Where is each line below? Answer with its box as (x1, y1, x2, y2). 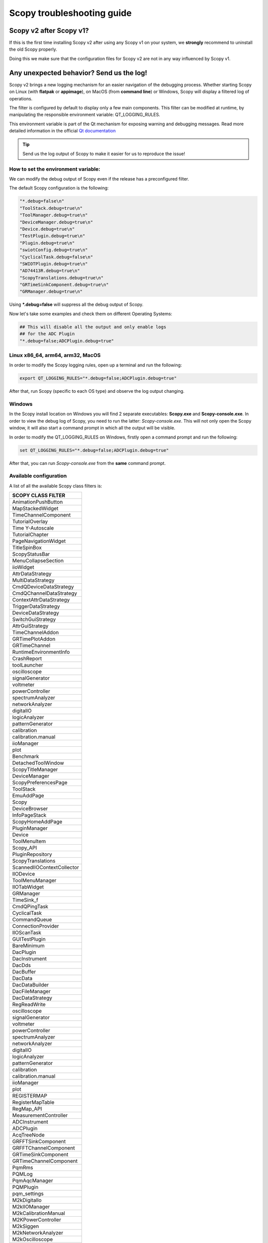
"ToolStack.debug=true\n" (19, 205, 83, 211)
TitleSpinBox (12, 544, 42, 551)
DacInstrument (12, 955, 47, 962)
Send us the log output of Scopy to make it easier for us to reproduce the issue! (22, 151, 186, 157)
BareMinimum (12, 942, 45, 949)
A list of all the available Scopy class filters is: (9, 483, 102, 489)
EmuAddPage (12, 792, 44, 799)
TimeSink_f (12, 896, 38, 903)
